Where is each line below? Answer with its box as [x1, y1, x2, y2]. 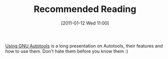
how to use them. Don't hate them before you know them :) [5, 48, 129, 54]
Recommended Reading [33, 3, 137, 15]
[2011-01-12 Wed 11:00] [61, 20, 109, 26]
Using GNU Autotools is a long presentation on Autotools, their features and [5, 42, 163, 48]
